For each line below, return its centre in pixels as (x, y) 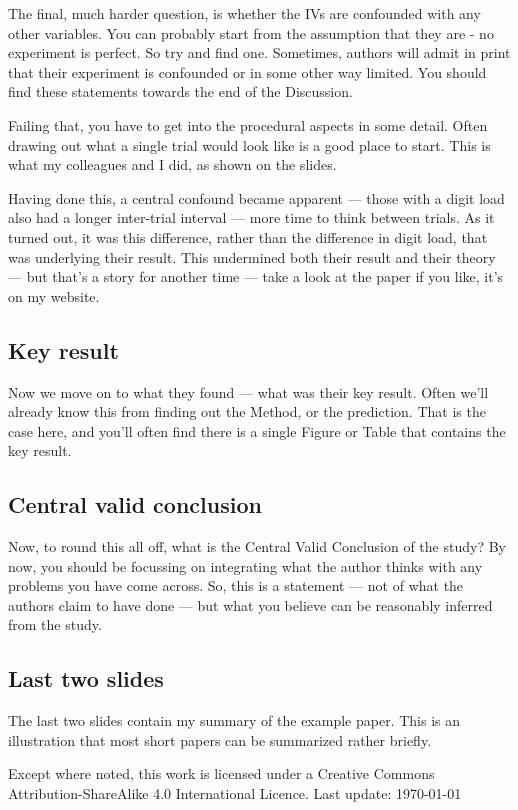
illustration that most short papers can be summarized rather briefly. (220, 739)
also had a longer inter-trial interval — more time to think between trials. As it (251, 217)
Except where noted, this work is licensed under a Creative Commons (221, 773)
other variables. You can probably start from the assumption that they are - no (251, 32)
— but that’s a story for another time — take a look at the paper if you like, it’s (256, 276)
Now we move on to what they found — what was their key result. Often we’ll (248, 391)
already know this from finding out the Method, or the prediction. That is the (247, 411)
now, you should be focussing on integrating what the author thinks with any (245, 565)
